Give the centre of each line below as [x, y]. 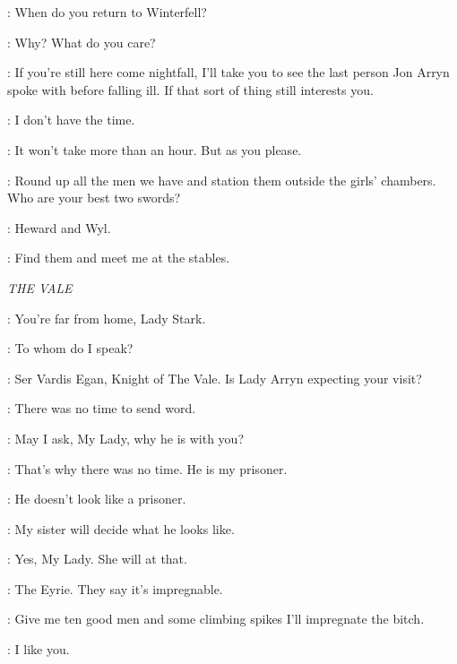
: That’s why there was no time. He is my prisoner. [147, 468]
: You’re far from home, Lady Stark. [107, 318]
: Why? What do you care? [82, 42]
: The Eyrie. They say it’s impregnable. [115, 588]
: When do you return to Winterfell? [107, 12]
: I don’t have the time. [71, 120]
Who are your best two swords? [94, 198]
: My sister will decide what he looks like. [121, 528]
